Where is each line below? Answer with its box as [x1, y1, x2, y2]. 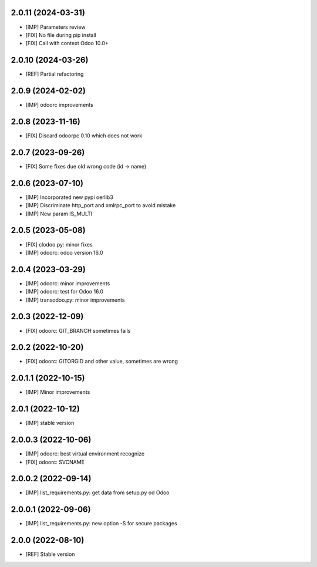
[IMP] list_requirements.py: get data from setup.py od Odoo [25, 489, 170, 496]
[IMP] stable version [25, 420, 75, 427]
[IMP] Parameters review [25, 23, 86, 31]
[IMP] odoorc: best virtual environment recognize [25, 450, 145, 457]
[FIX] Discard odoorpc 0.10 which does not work [25, 132, 143, 139]
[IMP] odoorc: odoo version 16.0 [25, 249, 103, 256]
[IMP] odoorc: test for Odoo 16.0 [25, 288, 104, 295]
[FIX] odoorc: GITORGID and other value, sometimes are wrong [25, 358, 178, 365]
